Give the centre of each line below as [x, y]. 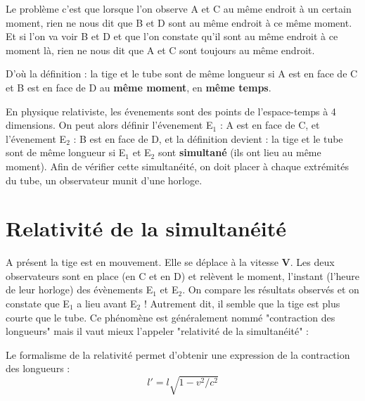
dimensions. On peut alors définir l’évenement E [109, 125]
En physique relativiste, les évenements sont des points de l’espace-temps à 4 [171, 111]
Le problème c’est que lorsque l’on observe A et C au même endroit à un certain [179, 8]
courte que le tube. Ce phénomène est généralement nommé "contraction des [171, 317]
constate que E [38, 304]
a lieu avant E [107, 304]
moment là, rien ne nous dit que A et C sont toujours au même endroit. [160, 50]
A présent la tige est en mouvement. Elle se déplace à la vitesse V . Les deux [170, 262]
